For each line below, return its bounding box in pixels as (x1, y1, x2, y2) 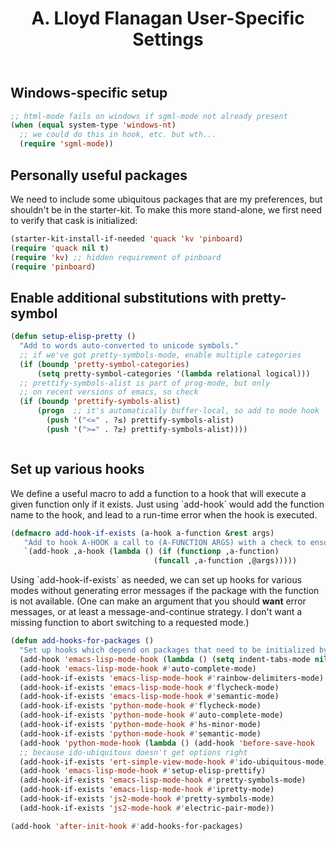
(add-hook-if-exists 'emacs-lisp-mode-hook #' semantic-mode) (19, 692, 280, 702)
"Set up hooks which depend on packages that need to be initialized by (19, 645, 329, 656)
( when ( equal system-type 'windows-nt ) (10, 120, 177, 131)
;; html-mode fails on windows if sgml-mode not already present (10, 111, 288, 121)
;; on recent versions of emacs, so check (19, 387, 199, 397)
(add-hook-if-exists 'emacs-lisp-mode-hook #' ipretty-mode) (19, 785, 275, 795)
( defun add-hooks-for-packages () (10, 636, 155, 646)
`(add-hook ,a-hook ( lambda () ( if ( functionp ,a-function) (23, 547, 280, 557)
